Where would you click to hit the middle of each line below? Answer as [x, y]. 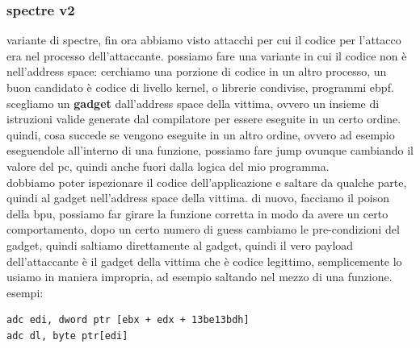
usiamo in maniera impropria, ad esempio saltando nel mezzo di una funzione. [199, 277]
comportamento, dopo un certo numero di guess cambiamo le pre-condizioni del [203, 229]
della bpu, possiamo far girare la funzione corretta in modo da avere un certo [197, 213]
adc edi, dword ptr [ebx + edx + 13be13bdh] [128, 320]
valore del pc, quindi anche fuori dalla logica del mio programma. [168, 166]
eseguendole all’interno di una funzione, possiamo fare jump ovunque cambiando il [210, 150]
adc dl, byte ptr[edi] [67, 336]
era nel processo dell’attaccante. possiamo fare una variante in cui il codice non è [207, 55]
